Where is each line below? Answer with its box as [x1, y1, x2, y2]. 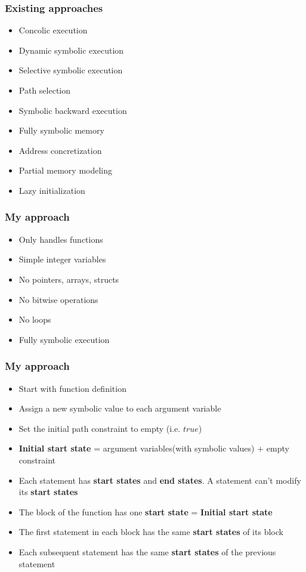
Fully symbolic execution [18, 333, 110, 345]
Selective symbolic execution [18, 64, 123, 76]
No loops [18, 313, 51, 326]
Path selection [18, 84, 71, 96]
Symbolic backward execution [18, 104, 127, 116]
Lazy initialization [18, 184, 85, 196]
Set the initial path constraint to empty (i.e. [18, 422, 181, 434]
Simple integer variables [18, 253, 106, 265]
